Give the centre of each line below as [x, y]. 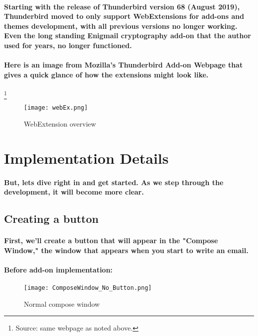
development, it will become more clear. [74, 192]
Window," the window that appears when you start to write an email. [126, 250]
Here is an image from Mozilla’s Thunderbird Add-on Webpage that [124, 65]
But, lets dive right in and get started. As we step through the [114, 182]
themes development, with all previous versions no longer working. [121, 26]
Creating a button [51, 219]
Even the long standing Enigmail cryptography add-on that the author [128, 35]
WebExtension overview [60, 123]
